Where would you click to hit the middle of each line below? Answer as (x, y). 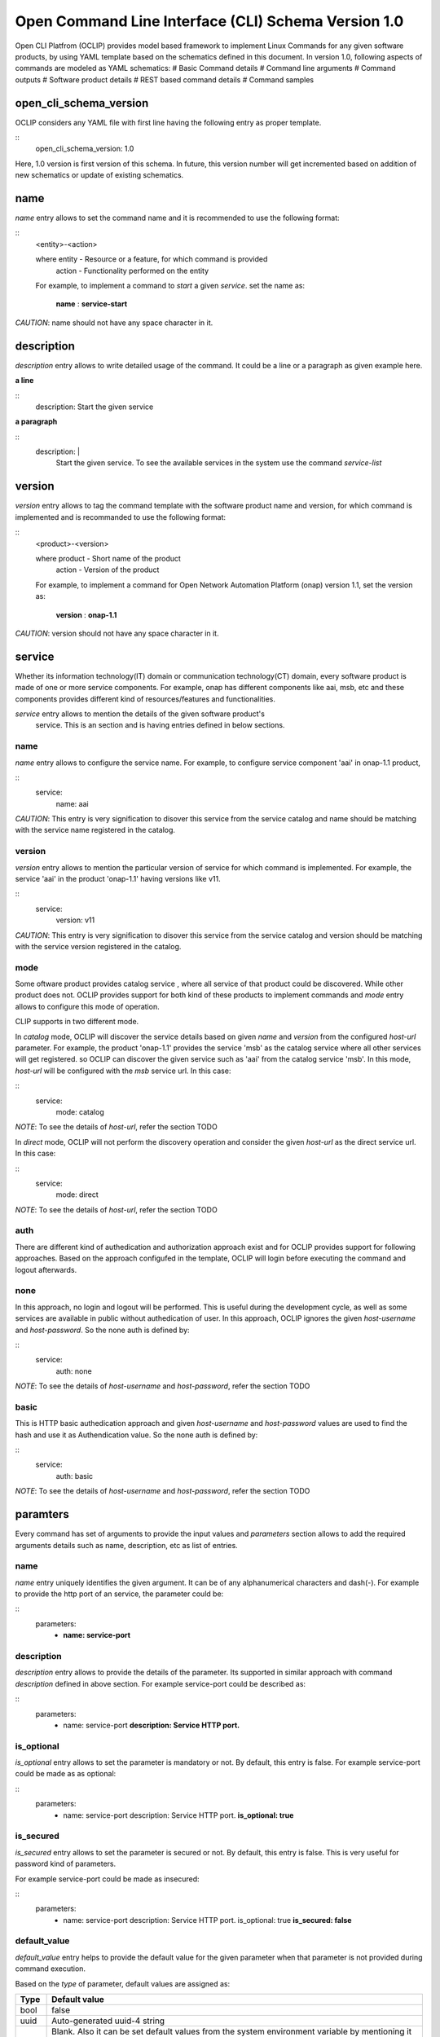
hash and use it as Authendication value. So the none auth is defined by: (136, 1435)
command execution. (50, 1969)
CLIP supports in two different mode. (77, 1022)
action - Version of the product (108, 570)
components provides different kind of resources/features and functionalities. (145, 699)
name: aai (72, 803)
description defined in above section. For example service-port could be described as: (160, 1683)
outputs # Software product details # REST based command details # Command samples (165, 79)
